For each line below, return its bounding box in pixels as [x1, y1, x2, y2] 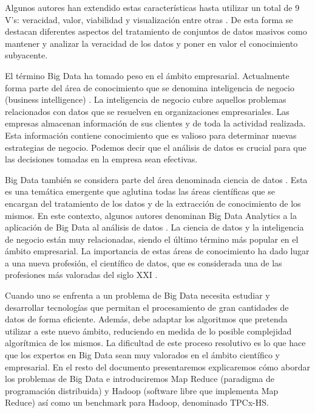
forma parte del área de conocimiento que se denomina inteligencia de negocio [5, 81, 294, 94]
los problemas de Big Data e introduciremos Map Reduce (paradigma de [5, 372, 274, 385]
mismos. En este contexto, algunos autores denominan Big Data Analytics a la [5, 209, 297, 221]
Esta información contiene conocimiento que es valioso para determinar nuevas [5, 128, 297, 141]
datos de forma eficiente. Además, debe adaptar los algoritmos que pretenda [5, 313, 288, 325]
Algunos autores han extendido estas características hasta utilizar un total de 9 [5, 1, 300, 13]
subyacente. [5, 49, 48, 61]
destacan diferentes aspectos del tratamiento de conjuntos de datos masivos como [5, 25, 307, 38]
